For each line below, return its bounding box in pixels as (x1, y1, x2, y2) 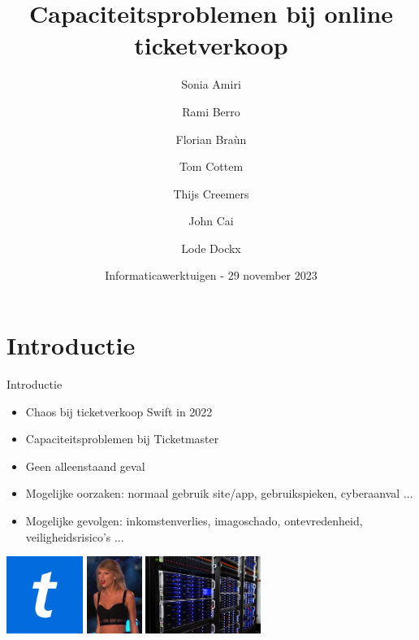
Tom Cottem (179, 158, 244, 175)
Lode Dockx (181, 239, 241, 256)
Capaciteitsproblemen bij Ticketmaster (25, 430, 219, 447)
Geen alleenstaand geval (25, 457, 145, 474)
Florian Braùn (175, 130, 247, 147)
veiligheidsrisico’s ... (25, 528, 124, 545)
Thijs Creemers (173, 185, 249, 202)
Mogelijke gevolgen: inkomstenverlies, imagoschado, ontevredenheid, (25, 512, 363, 529)
